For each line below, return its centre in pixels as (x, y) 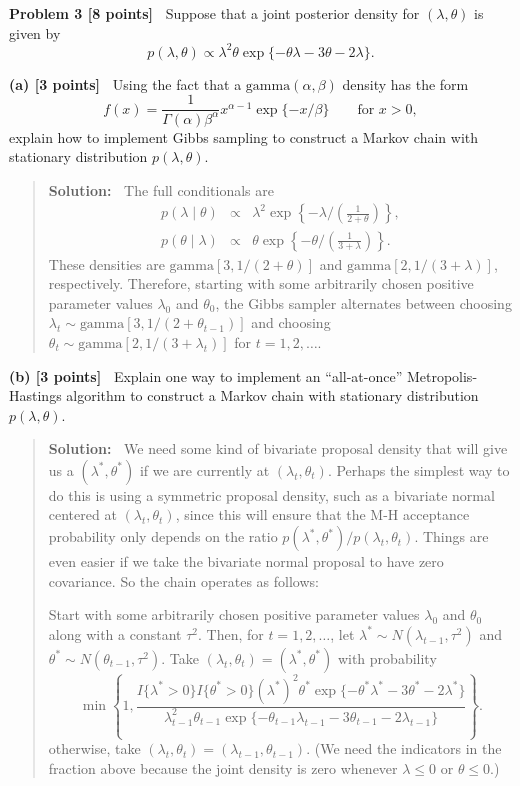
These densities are (106, 263)
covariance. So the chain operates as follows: (183, 580)
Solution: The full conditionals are (161, 189)
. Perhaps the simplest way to (418, 469)
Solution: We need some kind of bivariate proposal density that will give (278, 448)
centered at (82, 514)
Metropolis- (442, 375)
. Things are (451, 536)
